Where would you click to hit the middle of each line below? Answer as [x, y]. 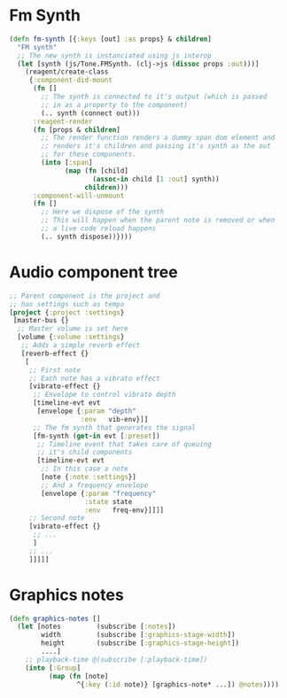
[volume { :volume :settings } [71, 337]
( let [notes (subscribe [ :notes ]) [97, 627]
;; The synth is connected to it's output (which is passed [154, 97]
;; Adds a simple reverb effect [81, 345]
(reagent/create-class [67, 72]
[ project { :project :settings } [67, 312]
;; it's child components [85, 453]
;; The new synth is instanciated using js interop [115, 55]
